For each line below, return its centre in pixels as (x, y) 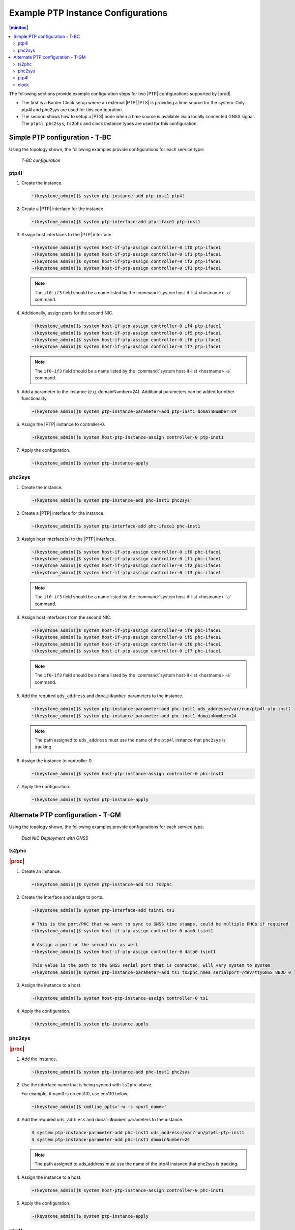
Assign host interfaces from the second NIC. (66, 617)
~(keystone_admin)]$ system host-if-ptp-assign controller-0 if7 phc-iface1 (126, 651)
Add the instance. (39, 1059)
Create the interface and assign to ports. (62, 897)
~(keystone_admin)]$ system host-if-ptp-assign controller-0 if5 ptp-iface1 (126, 333)
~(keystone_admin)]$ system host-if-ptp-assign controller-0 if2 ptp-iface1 (126, 261)
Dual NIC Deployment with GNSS (55, 838)
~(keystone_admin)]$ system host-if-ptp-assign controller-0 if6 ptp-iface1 (126, 340)
